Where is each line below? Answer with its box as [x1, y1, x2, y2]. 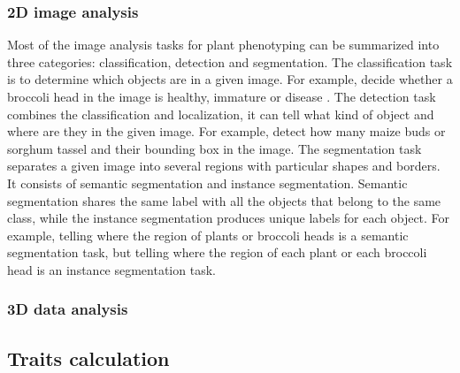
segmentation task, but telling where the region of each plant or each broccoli [7, 243, 427, 262]
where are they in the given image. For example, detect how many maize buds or [7, 122, 446, 141]
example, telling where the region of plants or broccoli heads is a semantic [7, 225, 409, 244]
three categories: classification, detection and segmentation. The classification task [7, 52, 453, 71]
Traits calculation [7, 344, 170, 371]
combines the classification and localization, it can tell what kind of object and [7, 104, 434, 123]
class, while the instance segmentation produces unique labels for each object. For [7, 209, 450, 227]
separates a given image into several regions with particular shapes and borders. [7, 156, 441, 175]
